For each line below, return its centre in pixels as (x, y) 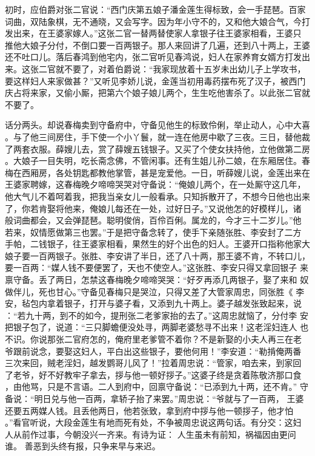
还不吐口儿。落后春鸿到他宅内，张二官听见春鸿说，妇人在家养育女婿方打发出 (157, 57)
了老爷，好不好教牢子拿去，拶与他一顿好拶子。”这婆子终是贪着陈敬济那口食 (153, 374)
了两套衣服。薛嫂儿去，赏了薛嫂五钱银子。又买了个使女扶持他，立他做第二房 (157, 148)
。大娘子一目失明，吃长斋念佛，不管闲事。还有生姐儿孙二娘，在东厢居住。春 (157, 161)
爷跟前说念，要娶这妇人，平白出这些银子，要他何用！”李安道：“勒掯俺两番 (153, 351)
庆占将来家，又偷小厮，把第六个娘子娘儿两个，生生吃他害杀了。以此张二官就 (157, 93)
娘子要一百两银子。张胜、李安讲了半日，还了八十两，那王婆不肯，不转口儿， (157, 255)
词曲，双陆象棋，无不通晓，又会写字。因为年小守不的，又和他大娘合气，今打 (157, 21)
